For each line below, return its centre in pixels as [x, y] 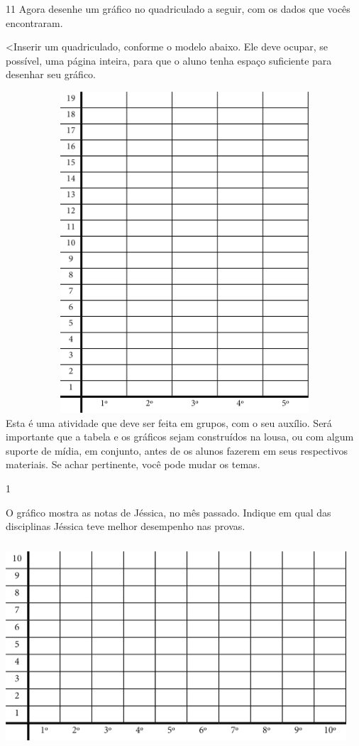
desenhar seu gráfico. [51, 74]
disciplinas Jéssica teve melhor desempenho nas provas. [126, 526]
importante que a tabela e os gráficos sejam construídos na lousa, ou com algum [180, 437]
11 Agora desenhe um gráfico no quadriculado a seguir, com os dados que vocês [178, 9]
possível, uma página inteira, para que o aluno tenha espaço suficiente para [169, 60]
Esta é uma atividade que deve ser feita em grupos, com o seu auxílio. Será [169, 422]
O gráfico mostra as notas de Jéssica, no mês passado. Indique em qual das [169, 512]
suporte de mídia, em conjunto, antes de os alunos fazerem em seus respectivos [177, 450]
